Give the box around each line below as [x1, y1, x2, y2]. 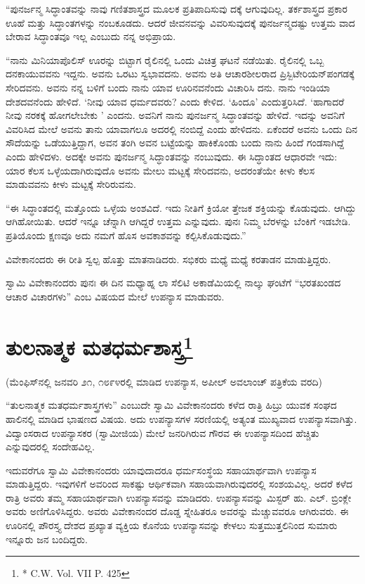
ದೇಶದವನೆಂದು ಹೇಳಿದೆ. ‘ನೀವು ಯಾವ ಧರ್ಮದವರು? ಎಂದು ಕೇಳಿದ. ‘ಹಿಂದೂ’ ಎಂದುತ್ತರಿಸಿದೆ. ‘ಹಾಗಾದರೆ [6, 94, 345, 108]
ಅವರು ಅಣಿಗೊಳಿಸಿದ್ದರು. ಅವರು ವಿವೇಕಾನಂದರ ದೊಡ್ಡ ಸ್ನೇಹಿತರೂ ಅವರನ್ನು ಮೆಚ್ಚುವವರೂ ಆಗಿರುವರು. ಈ [6, 504, 349, 519]
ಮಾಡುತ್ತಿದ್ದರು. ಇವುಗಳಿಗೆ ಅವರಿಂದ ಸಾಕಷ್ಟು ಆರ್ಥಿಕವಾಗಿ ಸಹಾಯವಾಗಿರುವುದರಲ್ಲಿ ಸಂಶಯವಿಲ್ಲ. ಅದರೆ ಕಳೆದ [6, 476, 353, 491]
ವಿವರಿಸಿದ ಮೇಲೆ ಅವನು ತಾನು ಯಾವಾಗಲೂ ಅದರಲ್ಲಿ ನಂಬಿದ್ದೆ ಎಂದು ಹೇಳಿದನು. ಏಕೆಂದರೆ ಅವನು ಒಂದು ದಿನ [6, 121, 358, 136]
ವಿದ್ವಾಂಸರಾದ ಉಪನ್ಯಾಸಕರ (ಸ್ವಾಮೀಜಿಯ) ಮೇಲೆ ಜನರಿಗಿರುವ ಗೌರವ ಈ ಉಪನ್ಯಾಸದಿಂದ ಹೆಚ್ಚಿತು [6, 425, 319, 440]
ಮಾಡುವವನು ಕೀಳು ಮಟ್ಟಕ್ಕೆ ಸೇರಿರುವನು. [6, 177, 136, 191]
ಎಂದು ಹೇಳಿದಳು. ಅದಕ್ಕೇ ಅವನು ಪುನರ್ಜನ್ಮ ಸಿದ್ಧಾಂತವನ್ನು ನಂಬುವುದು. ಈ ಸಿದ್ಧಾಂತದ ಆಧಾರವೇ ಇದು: [6, 148, 338, 163]
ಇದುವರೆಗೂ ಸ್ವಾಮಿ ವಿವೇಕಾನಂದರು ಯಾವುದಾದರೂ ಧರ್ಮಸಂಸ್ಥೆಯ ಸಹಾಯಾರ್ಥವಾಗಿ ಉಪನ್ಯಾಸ [6, 462, 317, 477]
